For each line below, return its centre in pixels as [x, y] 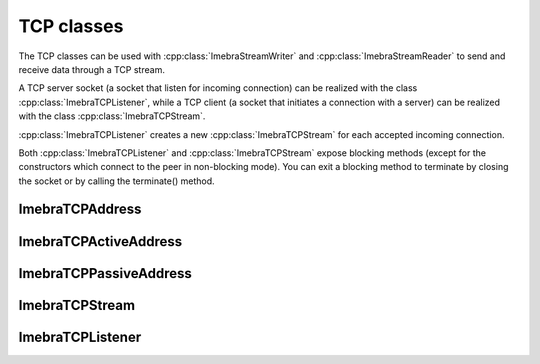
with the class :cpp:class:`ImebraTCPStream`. [112, 116]
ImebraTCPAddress [80, 209]
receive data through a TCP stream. [91, 69]
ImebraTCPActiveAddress [100, 241]
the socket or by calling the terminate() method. [116, 181]
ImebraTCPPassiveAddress [105, 273]
